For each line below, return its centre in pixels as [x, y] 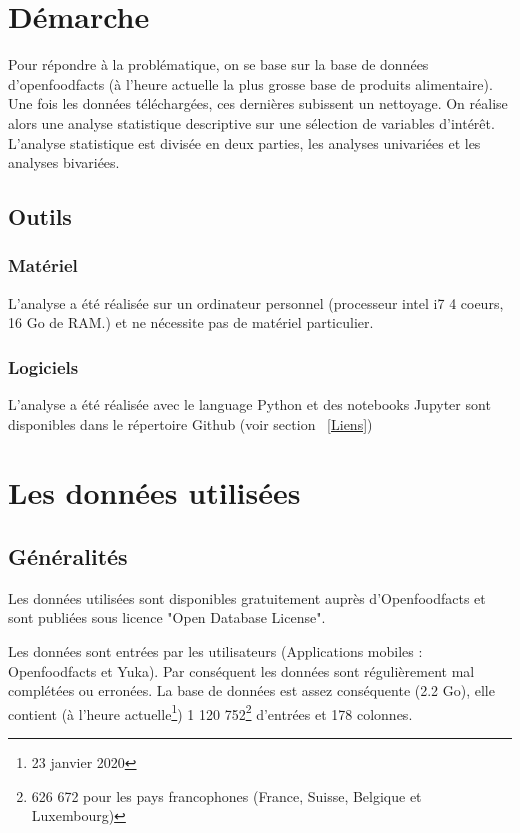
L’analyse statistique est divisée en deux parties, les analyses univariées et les [244, 142]
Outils [40, 216]
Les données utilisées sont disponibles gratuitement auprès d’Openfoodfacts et [247, 597]
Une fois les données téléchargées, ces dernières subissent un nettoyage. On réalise [258, 103]
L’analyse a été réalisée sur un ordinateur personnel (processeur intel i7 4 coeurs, [256, 302]
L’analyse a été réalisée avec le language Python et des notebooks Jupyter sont [249, 404]
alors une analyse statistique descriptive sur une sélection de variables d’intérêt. [251, 122]
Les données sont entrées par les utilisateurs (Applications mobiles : [215, 651]
